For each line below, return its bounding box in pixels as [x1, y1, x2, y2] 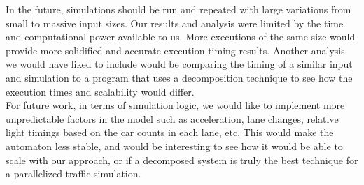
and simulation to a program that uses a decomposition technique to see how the [6, 70, 353, 84]
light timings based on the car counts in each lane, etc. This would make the [6, 125, 334, 140]
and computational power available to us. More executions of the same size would [6, 29, 356, 44]
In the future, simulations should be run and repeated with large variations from [6, 2, 351, 16]
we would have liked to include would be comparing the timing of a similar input [6, 57, 353, 71]
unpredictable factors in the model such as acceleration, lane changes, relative [6, 111, 339, 126]
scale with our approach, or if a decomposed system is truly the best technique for [6, 152, 358, 167]
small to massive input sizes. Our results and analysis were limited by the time [6, 15, 344, 30]
